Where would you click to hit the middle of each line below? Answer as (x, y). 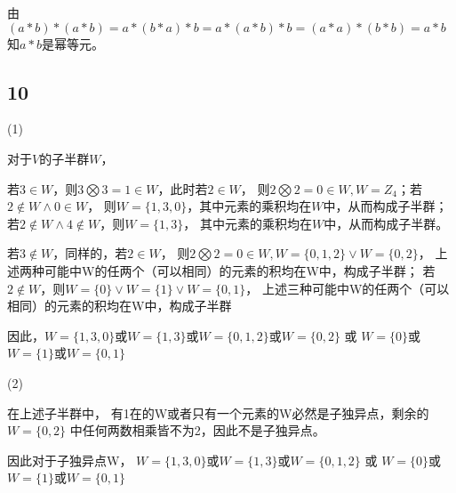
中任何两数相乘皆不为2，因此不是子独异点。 (197, 430)
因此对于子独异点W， (70, 460)
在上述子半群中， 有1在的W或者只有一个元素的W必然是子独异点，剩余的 (218, 412)
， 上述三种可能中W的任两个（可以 (348, 288)
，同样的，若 (90, 253)
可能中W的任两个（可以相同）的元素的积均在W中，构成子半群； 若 (240, 270)
